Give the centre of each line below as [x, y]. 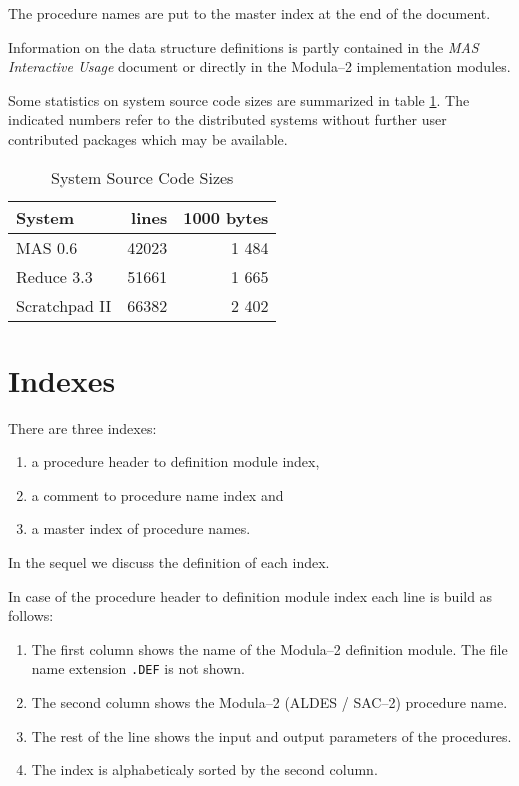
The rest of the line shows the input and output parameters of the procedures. [271, 735]
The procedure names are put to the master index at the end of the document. [249, 13]
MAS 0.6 [47, 247]
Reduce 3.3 [54, 276]
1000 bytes [226, 217]
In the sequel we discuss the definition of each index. [169, 562]
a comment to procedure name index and [157, 494]
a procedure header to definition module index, [175, 461]
